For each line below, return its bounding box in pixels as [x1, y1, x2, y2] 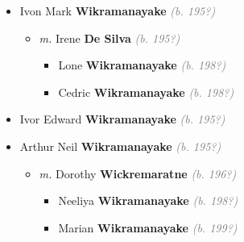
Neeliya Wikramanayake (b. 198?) [58, 192, 238, 209]
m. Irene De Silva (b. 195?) [39, 29, 180, 46]
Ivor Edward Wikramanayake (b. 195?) [19, 111, 225, 127]
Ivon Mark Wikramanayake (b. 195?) [19, 2, 216, 19]
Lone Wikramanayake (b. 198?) [58, 56, 226, 73]
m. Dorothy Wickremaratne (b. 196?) [39, 165, 237, 181]
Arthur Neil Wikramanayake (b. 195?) [19, 137, 221, 154]
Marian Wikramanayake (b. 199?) [58, 219, 238, 236]
